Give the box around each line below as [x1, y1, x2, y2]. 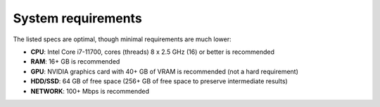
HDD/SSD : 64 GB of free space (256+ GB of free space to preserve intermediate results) [30, 77, 288, 85]
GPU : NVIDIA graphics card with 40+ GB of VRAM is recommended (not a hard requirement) [30, 67, 299, 76]
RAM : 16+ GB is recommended [30, 57, 120, 66]
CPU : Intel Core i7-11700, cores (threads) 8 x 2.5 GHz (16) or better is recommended [30, 48, 274, 56]
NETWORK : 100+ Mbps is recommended [30, 87, 149, 95]
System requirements [13, 10, 142, 26]
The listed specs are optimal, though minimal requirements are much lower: [13, 35, 232, 43]
